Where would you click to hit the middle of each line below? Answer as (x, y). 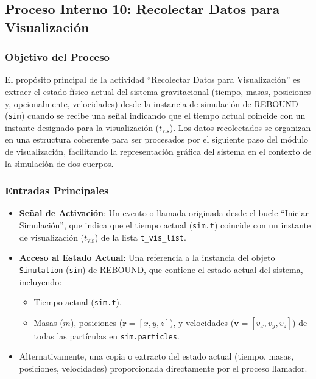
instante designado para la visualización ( (82, 127)
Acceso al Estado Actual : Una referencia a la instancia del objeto (147, 257)
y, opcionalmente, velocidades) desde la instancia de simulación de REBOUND (152, 103)
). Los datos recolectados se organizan (240, 127)
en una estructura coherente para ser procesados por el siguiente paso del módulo (157, 139)
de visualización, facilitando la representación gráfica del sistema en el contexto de (158, 151)
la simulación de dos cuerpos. (59, 163)
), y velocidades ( (202, 322)
